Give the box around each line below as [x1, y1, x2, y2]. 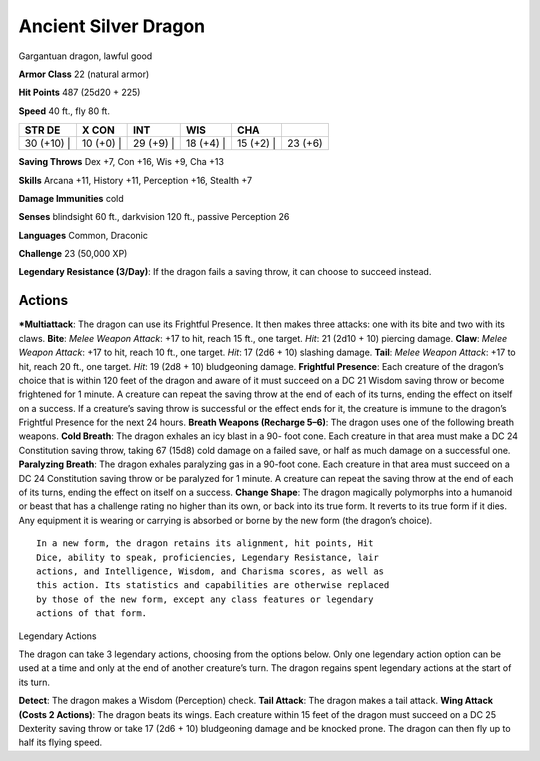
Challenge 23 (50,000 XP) [18, 248, 128, 260]
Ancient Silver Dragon [18, 15, 205, 37]
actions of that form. [36, 608, 148, 619]
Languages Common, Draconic [18, 229, 149, 241]
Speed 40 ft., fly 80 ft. [18, 105, 110, 117]
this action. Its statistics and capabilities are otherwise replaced [36, 580, 390, 591]
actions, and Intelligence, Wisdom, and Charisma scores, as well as [36, 566, 385, 577]
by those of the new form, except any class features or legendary [36, 593, 374, 605]
